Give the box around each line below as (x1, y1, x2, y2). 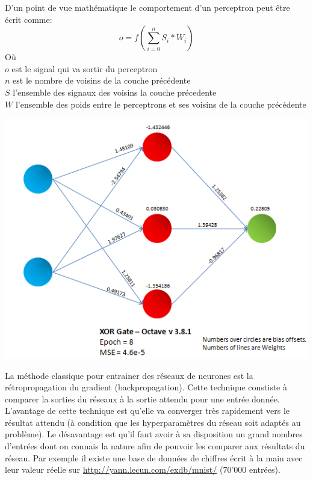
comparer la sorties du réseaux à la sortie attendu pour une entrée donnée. (5, 392, 280, 405)
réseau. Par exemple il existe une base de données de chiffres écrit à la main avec (5, 451, 303, 464)
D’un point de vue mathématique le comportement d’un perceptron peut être (5, 1, 290, 13)
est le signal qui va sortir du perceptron (11, 62, 158, 75)
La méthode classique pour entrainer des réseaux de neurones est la (5, 369, 253, 381)
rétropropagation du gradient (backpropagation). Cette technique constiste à (5, 381, 287, 393)
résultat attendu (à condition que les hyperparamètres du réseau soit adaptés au (5, 416, 301, 428)
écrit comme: (5, 13, 52, 25)
